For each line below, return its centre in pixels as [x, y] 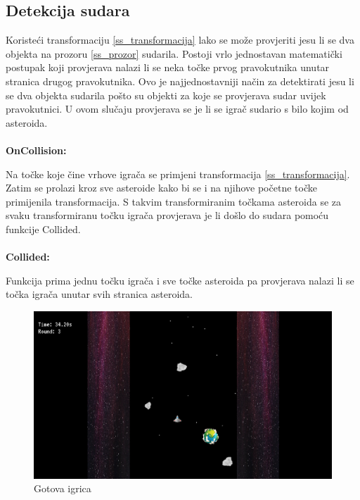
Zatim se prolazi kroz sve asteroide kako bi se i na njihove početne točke [161, 188]
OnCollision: [36, 150]
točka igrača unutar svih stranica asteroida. [99, 294]
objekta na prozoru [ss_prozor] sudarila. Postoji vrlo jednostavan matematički [174, 53]
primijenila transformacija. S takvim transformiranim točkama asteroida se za [173, 201]
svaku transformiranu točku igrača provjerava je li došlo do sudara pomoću [167, 215]
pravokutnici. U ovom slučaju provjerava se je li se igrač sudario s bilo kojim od [177, 109]
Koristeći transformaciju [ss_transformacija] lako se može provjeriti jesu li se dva [180, 40]
